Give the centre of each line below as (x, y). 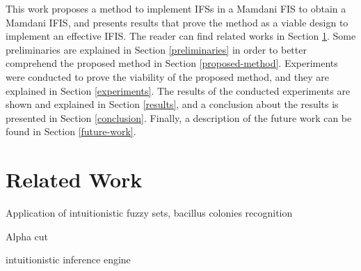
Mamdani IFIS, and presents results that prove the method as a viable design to (177, 22)
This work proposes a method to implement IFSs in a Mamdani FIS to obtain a (176, 8)
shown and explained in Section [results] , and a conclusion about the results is (172, 104)
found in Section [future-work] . (71, 131)
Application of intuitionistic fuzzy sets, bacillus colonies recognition (149, 213)
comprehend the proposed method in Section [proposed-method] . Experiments (172, 63)
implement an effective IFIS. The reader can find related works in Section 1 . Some (181, 36)
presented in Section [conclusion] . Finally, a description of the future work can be (179, 117)
